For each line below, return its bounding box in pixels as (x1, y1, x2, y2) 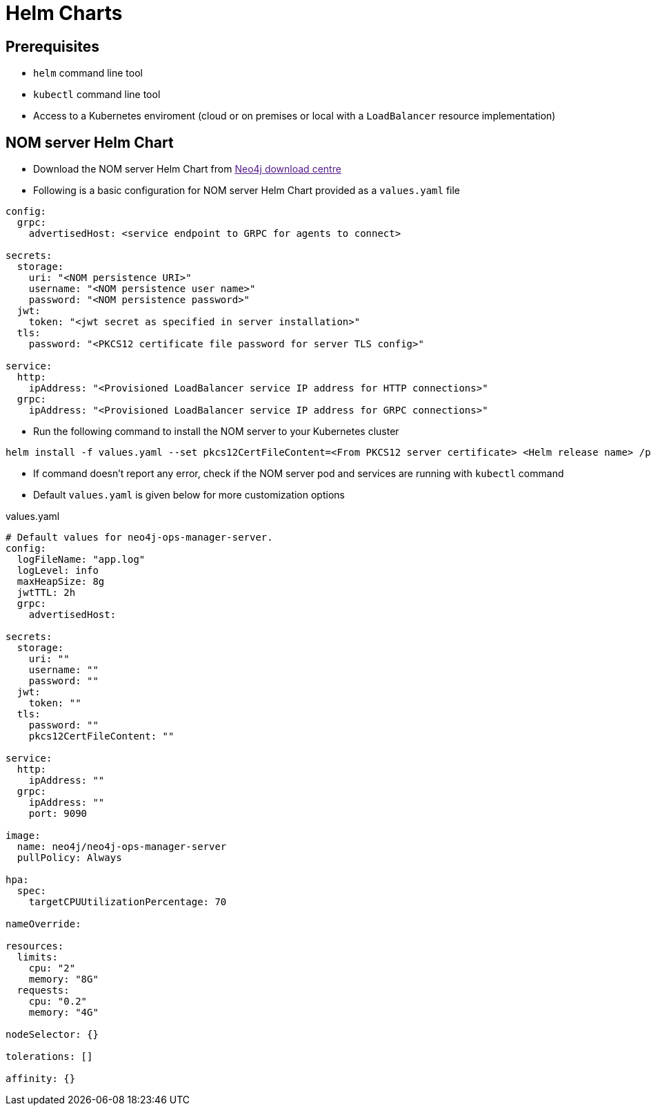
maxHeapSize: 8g (17, 576, 105, 588)
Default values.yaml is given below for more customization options (33, 489, 345, 501)
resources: (6, 940, 64, 952)
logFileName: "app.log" (17, 554, 146, 566)
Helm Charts (6, 1, 123, 25)
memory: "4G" (28, 1007, 99, 1018)
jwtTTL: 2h (17, 587, 76, 599)
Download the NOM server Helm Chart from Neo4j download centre (33, 163, 341, 175)
